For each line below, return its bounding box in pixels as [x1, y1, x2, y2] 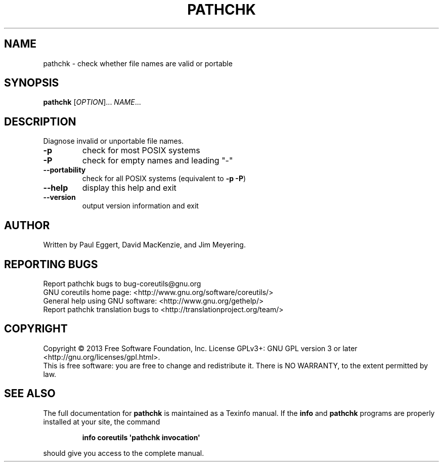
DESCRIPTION [4, 115, 76, 128]
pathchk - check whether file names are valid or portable [43, 59, 233, 68]
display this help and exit [82, 183, 176, 193]
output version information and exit [82, 201, 199, 210]
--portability [43, 165, 86, 175]
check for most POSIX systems [82, 145, 200, 156]
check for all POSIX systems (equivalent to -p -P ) [82, 174, 246, 183]
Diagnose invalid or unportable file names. [43, 137, 184, 146]
